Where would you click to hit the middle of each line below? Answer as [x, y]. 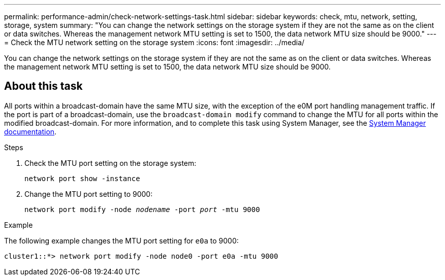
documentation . [30, 131]
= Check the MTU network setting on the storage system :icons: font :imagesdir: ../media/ [154, 42]
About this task [43, 86]
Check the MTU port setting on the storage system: [110, 163]
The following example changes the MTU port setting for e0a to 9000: [121, 240]
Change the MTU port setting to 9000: [89, 194]
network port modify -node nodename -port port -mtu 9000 [142, 209]
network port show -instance [82, 178]
